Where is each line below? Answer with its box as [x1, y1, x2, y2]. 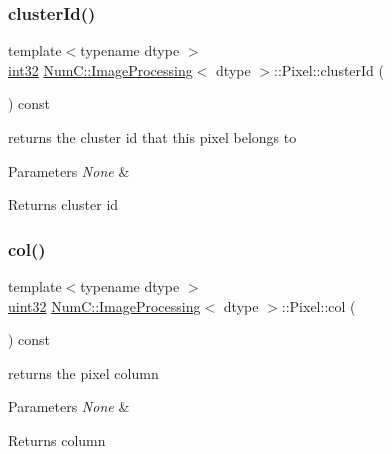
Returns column [8, 429, 106, 450]
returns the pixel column [8, 362, 159, 383]
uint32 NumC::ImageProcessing [8, 295, 201, 316]
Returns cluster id [8, 194, 119, 215]
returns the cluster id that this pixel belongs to [8, 127, 297, 147]
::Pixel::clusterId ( [274, 59, 384, 80]
